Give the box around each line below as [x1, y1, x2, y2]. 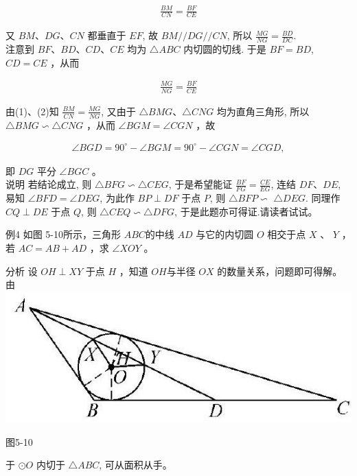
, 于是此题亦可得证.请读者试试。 [174, 204, 318, 218]
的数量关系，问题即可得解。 [217, 263, 343, 278]
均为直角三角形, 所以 [216, 104, 310, 118]
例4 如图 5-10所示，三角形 [5, 227, 121, 241]
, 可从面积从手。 [99, 457, 172, 472]
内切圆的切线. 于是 [183, 42, 266, 56]
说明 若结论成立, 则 [5, 177, 92, 191]
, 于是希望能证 [168, 177, 233, 191]
